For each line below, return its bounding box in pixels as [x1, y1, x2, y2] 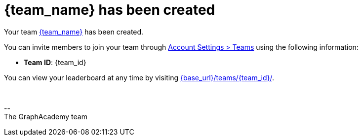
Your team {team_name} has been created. [4, 27, 144, 36]
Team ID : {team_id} [24, 58, 86, 67]
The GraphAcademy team [4, 112, 87, 121]
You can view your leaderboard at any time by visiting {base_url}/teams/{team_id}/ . [4, 73, 275, 82]
